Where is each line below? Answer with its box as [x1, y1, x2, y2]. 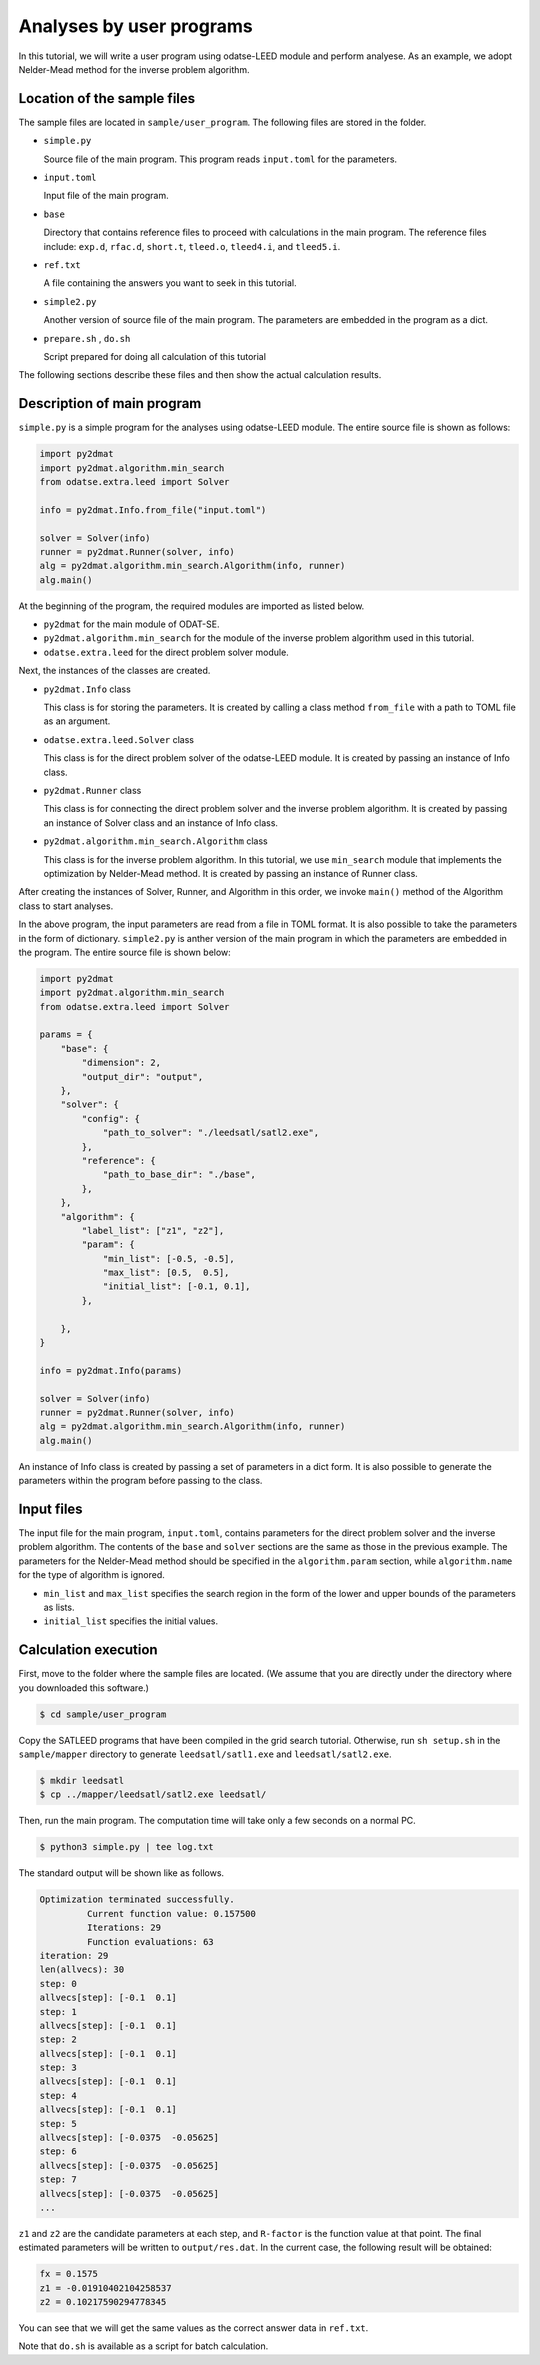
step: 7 [39, 2174, 77, 2185]
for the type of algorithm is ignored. [18, 1569, 165, 1581]
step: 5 [39, 2118, 77, 2129]
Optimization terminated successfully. [39, 1894, 235, 1905]
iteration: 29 [39, 1950, 109, 1961]
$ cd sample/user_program [39, 1708, 167, 1720]
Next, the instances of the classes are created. [18, 665, 211, 677]
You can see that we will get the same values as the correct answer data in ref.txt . [18, 2322, 369, 2334]
